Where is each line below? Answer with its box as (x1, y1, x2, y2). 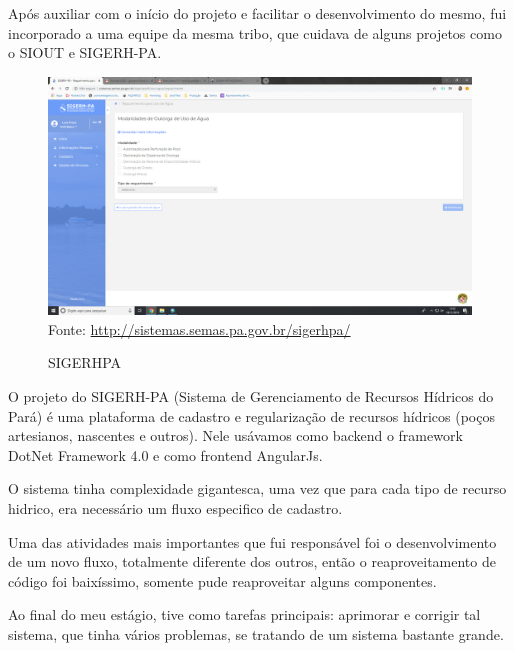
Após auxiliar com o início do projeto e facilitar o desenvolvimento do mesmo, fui (8, 3, 507, 23)
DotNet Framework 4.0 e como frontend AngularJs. (8, 444, 323, 465)
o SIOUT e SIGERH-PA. (8, 42, 162, 63)
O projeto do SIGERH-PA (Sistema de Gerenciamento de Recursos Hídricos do (8, 386, 494, 407)
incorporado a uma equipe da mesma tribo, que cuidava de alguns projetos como (8, 22, 502, 43)
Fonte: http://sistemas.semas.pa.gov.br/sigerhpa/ (48, 318, 351, 339)
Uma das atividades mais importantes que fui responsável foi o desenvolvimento (8, 531, 497, 552)
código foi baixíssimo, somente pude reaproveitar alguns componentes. (8, 570, 437, 591)
